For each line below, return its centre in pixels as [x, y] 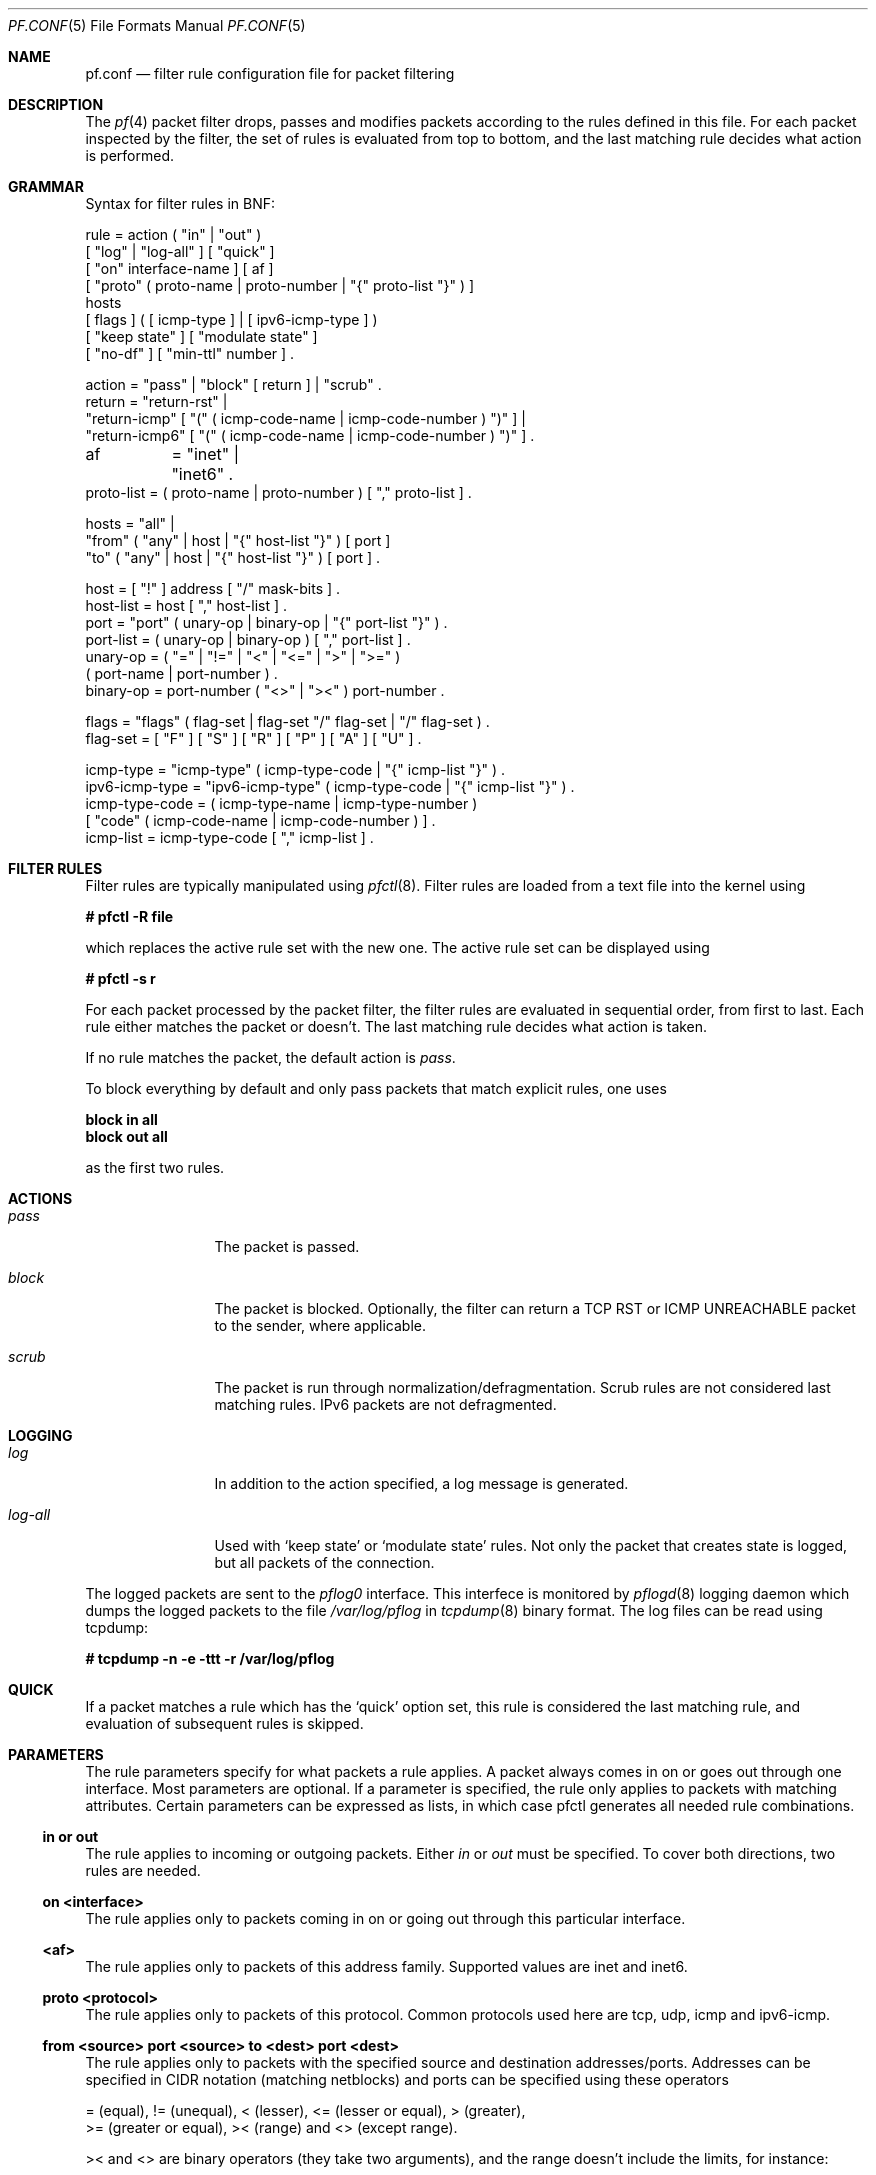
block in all [121, 1119]
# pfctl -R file [129, 916]
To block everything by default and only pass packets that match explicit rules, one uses [376, 1088]
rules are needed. [143, 1870]
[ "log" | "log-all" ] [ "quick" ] [180, 251]
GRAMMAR [46, 186]
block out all [126, 1136]
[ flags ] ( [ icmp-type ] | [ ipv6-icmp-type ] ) [231, 319]
